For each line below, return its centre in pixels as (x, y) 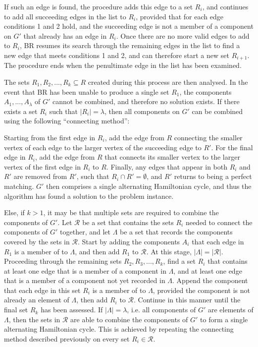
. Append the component (210, 280)
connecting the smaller (208, 137)
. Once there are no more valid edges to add (183, 35)
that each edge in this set (42, 290)
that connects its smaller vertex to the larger (172, 157)
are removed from (40, 176)
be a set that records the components (176, 232)
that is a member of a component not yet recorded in (85, 280)
